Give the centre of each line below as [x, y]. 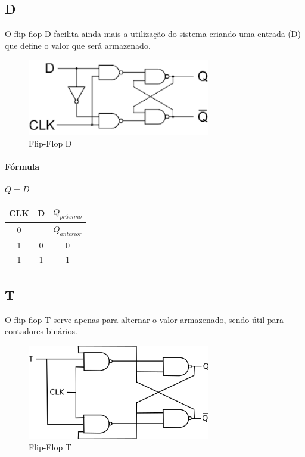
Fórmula [22, 167]
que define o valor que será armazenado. [78, 45]
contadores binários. [41, 331]
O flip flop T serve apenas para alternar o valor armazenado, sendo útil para [144, 319]
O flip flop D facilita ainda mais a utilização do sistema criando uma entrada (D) [153, 34]
